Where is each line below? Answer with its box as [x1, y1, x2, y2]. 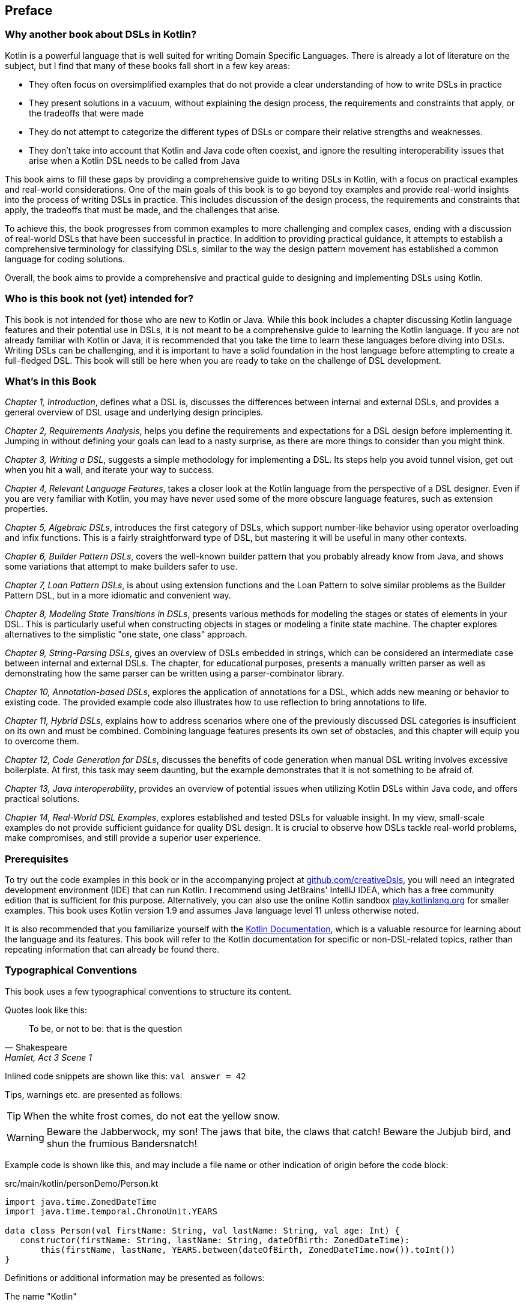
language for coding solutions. [5, 253, 125, 264]
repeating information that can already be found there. [5, 944, 220, 955]
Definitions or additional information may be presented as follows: [5, 1272, 265, 1283]
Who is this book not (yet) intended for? [5, 292, 194, 305]
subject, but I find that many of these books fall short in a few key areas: [5, 60, 291, 71]
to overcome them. [5, 736, 79, 747]
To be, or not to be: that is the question [29, 1023, 183, 1034]
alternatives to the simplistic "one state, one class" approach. [5, 629, 247, 640]
